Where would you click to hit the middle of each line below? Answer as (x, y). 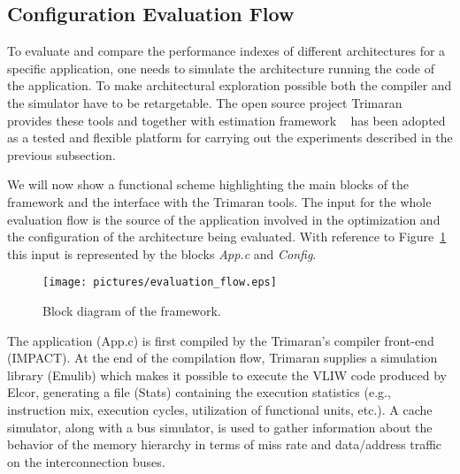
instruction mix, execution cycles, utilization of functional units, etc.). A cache (220, 409)
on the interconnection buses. (86, 461)
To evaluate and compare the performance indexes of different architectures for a (226, 51)
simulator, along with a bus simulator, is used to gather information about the (220, 427)
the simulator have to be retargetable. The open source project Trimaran (205, 102)
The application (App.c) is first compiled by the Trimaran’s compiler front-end (221, 340)
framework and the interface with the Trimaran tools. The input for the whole (219, 201)
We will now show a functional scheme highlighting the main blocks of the (208, 184)
